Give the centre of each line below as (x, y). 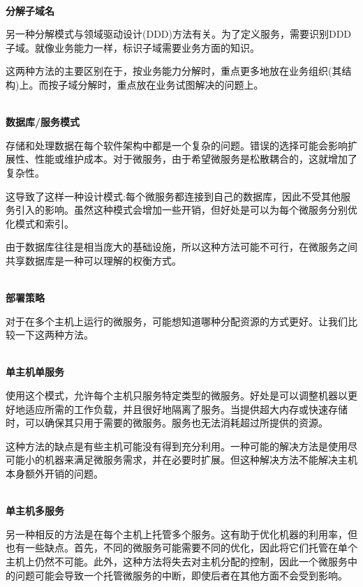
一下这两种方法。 (54, 335)
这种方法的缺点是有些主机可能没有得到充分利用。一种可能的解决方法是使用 (177, 446)
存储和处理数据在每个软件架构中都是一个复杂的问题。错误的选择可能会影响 (177, 145)
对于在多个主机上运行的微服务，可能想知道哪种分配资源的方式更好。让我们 (177, 321)
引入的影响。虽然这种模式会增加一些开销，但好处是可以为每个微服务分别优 (186, 210)
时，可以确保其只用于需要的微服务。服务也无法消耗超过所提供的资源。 (167, 423)
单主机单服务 (35, 372)
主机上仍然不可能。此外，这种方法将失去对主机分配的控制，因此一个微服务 (177, 561)
